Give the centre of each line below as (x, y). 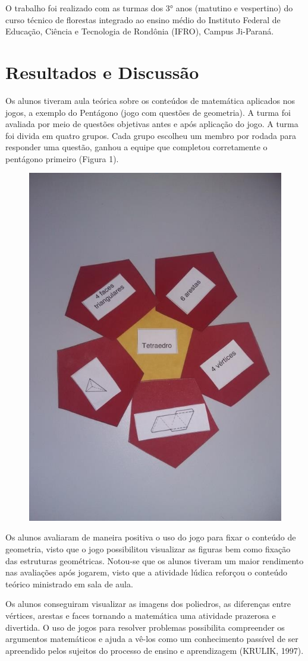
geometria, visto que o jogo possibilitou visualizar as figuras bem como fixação (148, 549)
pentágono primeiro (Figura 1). (62, 158)
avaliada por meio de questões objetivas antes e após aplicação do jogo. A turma (152, 124)
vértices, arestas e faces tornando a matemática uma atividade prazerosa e (141, 616)
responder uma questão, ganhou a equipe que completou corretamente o (136, 147)
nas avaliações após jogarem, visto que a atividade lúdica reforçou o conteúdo (147, 572)
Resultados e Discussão (102, 72)
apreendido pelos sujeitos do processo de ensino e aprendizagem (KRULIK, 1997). (155, 650)
